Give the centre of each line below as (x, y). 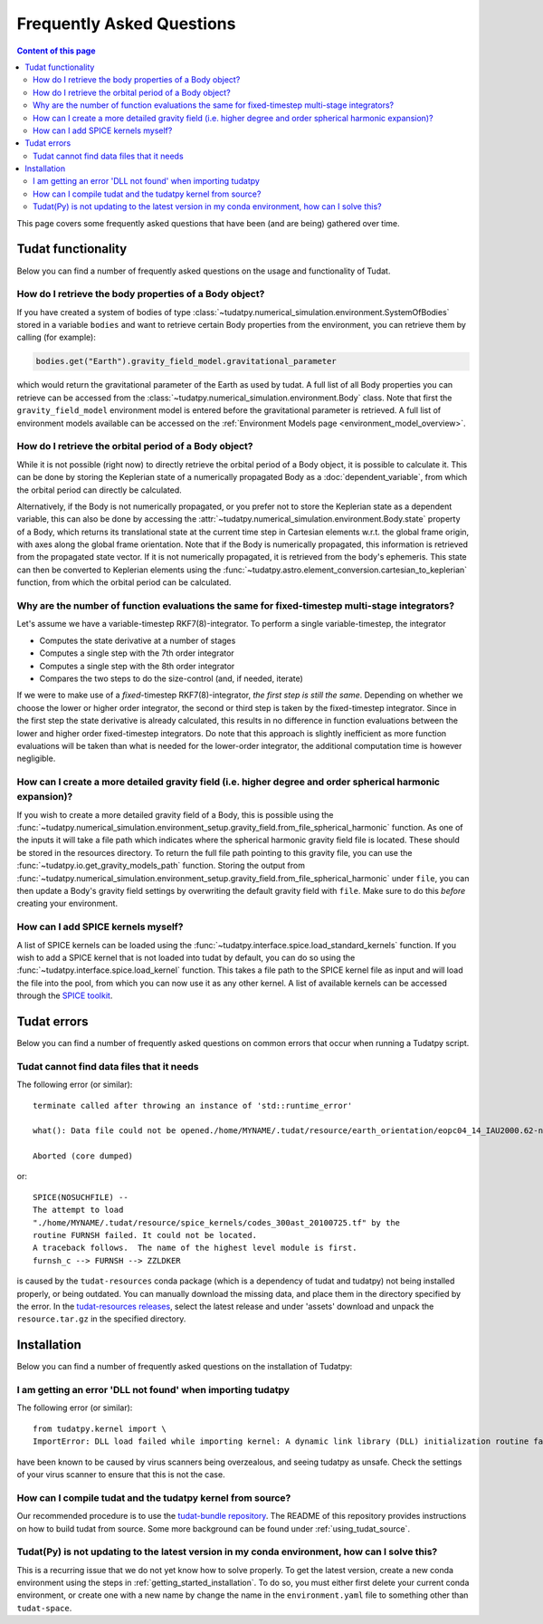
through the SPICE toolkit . (65, 995)
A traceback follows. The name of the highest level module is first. (195, 1248)
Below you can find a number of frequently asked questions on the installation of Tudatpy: (185, 1367)
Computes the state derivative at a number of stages (138, 640)
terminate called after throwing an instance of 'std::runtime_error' (193, 1105)
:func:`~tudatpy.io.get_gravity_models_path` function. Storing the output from (161, 866)
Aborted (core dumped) (83, 1156)
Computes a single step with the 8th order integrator (137, 666)
